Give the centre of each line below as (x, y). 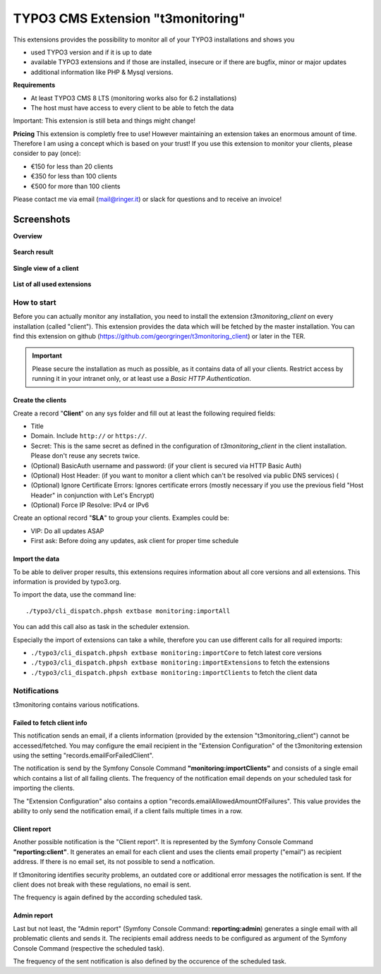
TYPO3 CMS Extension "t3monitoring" (129, 18)
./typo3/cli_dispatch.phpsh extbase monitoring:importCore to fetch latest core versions (176, 653)
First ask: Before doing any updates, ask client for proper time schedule (135, 541)
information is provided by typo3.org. (67, 582)
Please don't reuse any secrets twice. (85, 456)
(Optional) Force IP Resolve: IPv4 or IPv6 (90, 505)
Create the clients (40, 400)
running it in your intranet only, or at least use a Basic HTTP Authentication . (142, 379)
